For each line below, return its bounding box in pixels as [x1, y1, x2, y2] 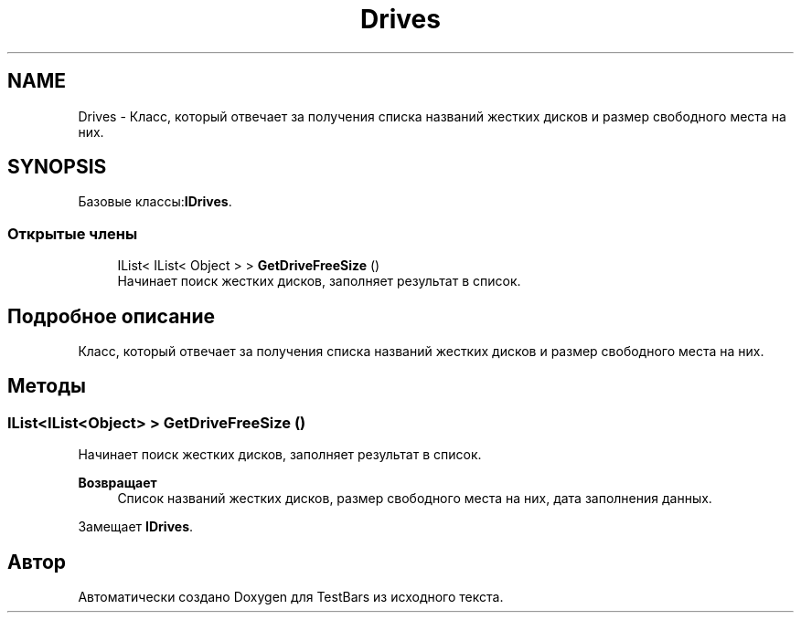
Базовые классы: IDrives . [78, 194, 232, 210]
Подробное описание [7, 304, 215, 328]
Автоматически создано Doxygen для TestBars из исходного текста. [78, 589, 504, 605]
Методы [7, 374, 86, 398]
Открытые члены [7, 224, 138, 243]
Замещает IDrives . [78, 519, 194, 535]
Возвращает [78, 475, 157, 491]
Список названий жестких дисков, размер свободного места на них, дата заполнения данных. [117, 490, 712, 507]
